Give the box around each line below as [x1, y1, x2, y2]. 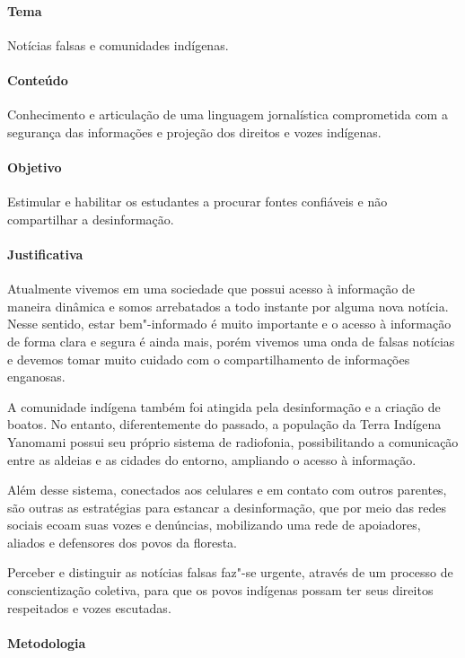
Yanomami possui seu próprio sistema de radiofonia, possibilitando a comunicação [7, 432, 459, 451]
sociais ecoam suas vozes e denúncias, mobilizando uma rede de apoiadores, [7, 515, 421, 534]
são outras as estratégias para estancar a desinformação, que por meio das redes [7, 497, 446, 516]
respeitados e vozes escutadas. [7, 598, 171, 617]
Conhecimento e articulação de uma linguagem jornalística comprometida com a [7, 105, 448, 124]
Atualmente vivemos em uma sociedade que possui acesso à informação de [7, 279, 415, 298]
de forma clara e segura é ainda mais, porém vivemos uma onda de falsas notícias [7, 331, 455, 350]
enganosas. [7, 367, 66, 386]
